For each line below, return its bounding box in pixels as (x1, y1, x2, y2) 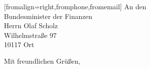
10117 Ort (4, 39, 34, 50)
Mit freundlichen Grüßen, (4, 55, 81, 66)
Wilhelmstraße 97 (4, 30, 57, 40)
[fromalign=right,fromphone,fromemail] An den (4, 1, 147, 11)
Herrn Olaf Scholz (4, 20, 58, 31)
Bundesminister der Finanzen (4, 11, 92, 21)
